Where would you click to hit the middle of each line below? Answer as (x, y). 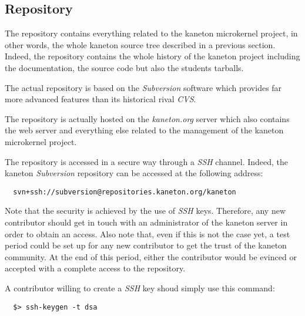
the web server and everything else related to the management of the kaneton (144, 130)
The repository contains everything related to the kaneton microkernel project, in (151, 33)
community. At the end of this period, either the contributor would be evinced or (151, 256)
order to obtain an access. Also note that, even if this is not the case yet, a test (148, 233)
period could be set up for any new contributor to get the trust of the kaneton (146, 245)
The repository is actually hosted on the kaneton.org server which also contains (147, 118)
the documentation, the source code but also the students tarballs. (124, 67)
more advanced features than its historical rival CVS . (100, 99)
